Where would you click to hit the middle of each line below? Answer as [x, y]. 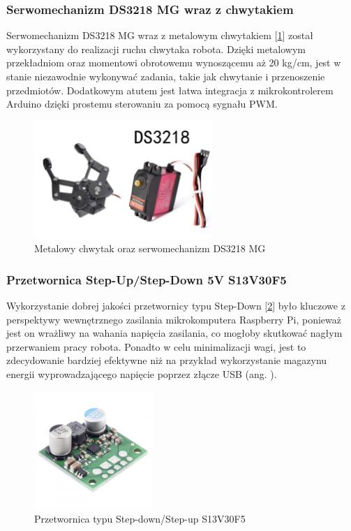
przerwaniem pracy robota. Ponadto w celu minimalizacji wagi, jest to [156, 346]
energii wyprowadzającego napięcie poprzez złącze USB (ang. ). [142, 374]
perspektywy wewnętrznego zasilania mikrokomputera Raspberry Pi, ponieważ [174, 319]
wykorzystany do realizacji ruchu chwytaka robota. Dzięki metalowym [156, 49]
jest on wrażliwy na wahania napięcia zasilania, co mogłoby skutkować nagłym [174, 333]
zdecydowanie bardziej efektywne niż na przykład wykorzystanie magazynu [167, 360]
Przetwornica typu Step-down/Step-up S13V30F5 [140, 519]
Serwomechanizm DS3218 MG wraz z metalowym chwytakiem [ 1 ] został [160, 35]
